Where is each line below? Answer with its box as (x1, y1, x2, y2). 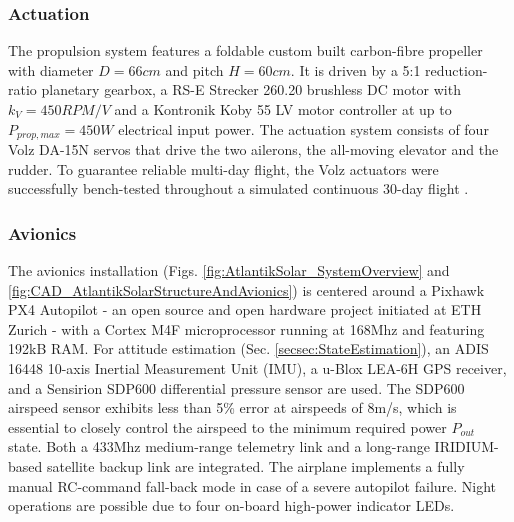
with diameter (8, 59, 94, 80)
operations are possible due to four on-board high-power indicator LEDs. (8, 495, 455, 516)
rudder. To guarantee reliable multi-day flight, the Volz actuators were (8, 158, 439, 179)
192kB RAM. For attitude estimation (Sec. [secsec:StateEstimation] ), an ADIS (8, 338, 489, 359)
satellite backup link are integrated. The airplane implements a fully (46, 455, 465, 476)
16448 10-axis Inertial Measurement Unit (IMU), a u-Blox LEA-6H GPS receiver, (8, 358, 507, 379)
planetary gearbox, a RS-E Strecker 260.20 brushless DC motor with (41, 79, 461, 100)
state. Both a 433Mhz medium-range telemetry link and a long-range (8, 436, 430, 457)
